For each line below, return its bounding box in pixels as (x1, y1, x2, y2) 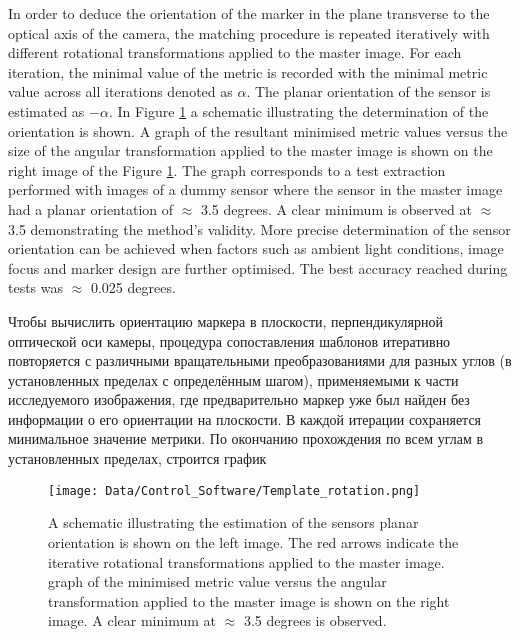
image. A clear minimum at (48, 610, 217, 631)
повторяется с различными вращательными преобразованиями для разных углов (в (8, 350, 512, 371)
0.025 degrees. (90, 277, 176, 298)
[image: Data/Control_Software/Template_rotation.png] (48, 483, 421, 498)
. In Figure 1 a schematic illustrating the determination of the (108, 100, 489, 121)
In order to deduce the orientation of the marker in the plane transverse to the (8, 3, 490, 23)
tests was (8, 277, 64, 298)
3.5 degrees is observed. (243, 610, 387, 631)
